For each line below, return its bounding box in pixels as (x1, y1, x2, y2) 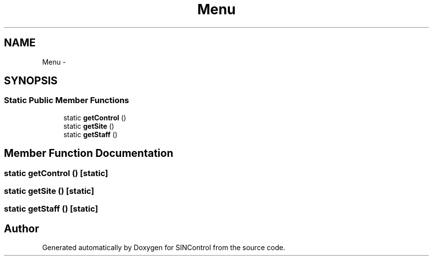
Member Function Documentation (4, 147, 173, 160)
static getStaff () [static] (4, 204, 98, 214)
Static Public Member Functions (4, 95, 130, 106)
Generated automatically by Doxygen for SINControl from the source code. (42, 243, 285, 252)
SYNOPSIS (4, 74, 58, 87)
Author (4, 222, 39, 235)
